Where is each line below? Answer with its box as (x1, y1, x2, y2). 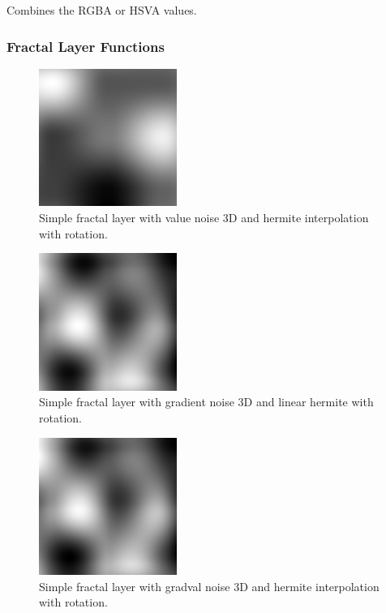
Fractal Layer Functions (6, 36, 165, 56)
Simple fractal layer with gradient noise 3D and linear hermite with (39, 393, 374, 410)
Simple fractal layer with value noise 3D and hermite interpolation (39, 209, 369, 225)
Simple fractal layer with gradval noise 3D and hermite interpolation (39, 577, 380, 594)
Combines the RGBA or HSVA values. (6, 2, 197, 18)
